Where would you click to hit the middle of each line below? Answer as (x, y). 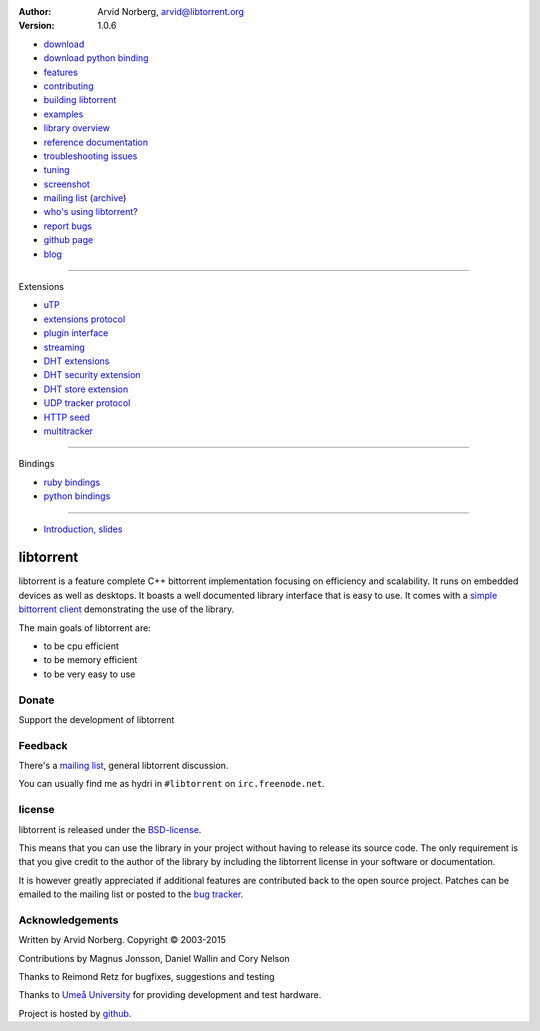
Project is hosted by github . (75, 1013)
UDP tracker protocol (87, 403)
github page (68, 240)
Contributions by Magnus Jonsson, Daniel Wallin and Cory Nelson (154, 958)
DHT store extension (86, 389)
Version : (36, 26)
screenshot (66, 184)
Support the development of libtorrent (96, 719)
